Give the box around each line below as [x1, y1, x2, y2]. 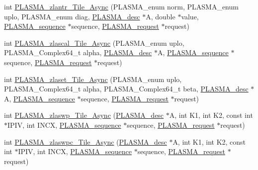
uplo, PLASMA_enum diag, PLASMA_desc [4, 11, 140, 21]
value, [181, 11, 199, 21]
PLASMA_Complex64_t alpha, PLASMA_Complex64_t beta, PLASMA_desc [4, 84, 249, 94]
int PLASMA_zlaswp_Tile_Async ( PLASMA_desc [4, 110, 164, 120]
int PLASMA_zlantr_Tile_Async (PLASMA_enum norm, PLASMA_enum [4, 1, 239, 11]
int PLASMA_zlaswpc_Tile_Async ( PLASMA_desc [4, 136, 167, 147]
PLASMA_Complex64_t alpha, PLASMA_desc [4, 47, 152, 58]
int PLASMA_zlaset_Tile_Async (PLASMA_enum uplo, [4, 74, 182, 84]
